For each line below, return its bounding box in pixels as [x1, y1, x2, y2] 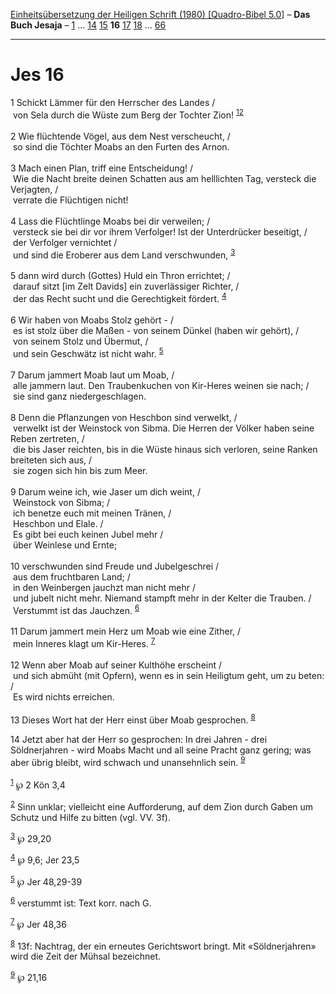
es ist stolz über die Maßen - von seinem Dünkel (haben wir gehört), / [12, 324, 300, 336]
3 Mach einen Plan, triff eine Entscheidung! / [10, 162, 194, 174]
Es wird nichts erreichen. [12, 690, 115, 703]
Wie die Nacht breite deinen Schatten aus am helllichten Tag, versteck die [12, 172, 317, 184]
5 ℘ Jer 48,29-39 [10, 874, 83, 888]
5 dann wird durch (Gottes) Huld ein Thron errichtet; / [10, 270, 231, 282]
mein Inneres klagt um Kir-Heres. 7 [12, 636, 156, 649]
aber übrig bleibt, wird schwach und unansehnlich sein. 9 [10, 754, 246, 768]
